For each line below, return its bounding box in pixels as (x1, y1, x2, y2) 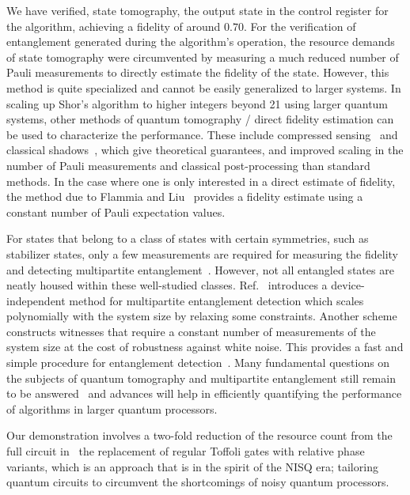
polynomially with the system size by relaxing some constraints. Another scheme (6, 308, 397, 324)
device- (331, 277, 365, 293)
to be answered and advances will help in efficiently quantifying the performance (6, 385, 402, 402)
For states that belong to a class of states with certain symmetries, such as (6, 230, 369, 247)
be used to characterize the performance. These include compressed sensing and (6, 126, 398, 142)
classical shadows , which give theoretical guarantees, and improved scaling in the (6, 142, 404, 158)
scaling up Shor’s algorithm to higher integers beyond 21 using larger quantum (6, 95, 389, 111)
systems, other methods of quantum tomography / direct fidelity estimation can (6, 111, 394, 127)
